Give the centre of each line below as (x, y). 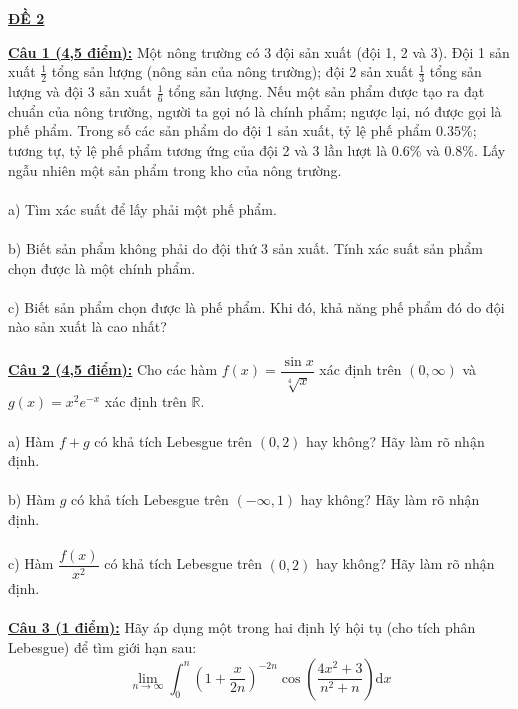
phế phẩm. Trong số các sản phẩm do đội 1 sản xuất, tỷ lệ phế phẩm (220, 130)
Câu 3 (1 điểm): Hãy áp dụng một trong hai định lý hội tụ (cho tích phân (242, 627)
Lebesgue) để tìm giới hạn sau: (102, 646)
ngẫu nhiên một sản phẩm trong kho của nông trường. (175, 169)
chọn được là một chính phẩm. (102, 267)
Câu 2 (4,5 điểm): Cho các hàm (113, 369)
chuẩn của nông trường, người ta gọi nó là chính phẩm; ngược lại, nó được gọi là (255, 110)
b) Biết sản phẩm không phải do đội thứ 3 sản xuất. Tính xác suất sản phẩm (245, 248)
